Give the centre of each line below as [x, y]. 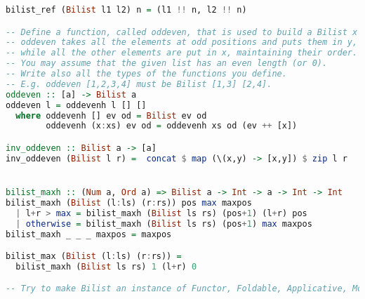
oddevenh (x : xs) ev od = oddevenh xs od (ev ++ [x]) [172, 126]
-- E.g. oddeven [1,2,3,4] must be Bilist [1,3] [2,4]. [139, 84]
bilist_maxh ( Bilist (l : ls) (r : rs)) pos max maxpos [129, 202]
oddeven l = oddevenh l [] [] [76, 105]
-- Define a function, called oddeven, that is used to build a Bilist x [182, 32]
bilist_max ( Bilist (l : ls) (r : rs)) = [94, 257]
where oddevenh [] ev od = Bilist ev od [111, 115]
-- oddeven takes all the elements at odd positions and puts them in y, [182, 42]
